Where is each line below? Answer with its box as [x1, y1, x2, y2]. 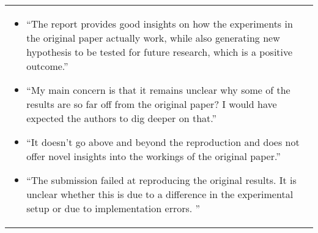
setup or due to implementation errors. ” [26, 201, 201, 215]
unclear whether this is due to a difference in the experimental [26, 187, 294, 201]
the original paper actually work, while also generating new [26, 31, 280, 45]
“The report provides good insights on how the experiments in [26, 17, 293, 31]
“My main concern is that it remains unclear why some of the [26, 83, 290, 97]
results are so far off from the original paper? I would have [26, 97, 277, 111]
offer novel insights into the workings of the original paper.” [26, 149, 281, 163]
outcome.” [26, 59, 68, 73]
